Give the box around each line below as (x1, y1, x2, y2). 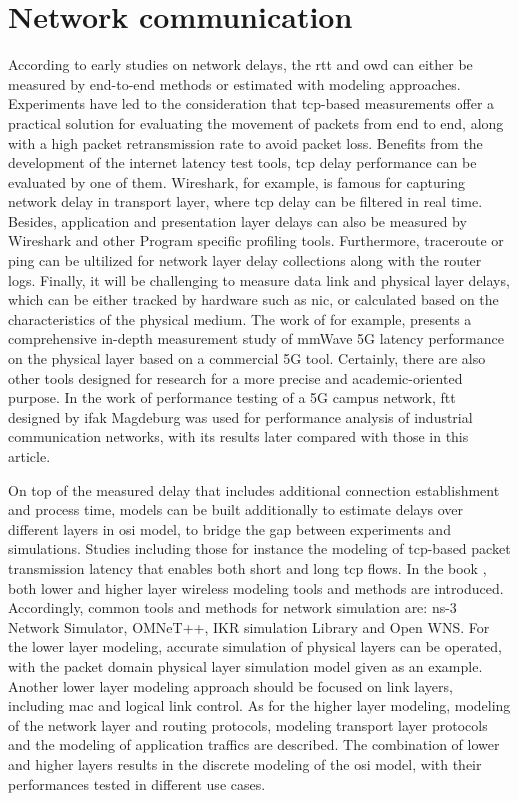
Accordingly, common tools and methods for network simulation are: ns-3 (8, 597, 457, 618)
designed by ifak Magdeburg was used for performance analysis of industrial (8, 406, 473, 427)
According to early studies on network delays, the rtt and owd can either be (8, 54, 473, 75)
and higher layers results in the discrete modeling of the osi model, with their (8, 753, 482, 774)
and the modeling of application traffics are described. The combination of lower (8, 734, 500, 755)
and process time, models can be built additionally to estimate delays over (8, 499, 464, 520)
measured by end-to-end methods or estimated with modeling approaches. (8, 73, 461, 94)
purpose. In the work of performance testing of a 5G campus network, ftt (8, 387, 456, 408)
